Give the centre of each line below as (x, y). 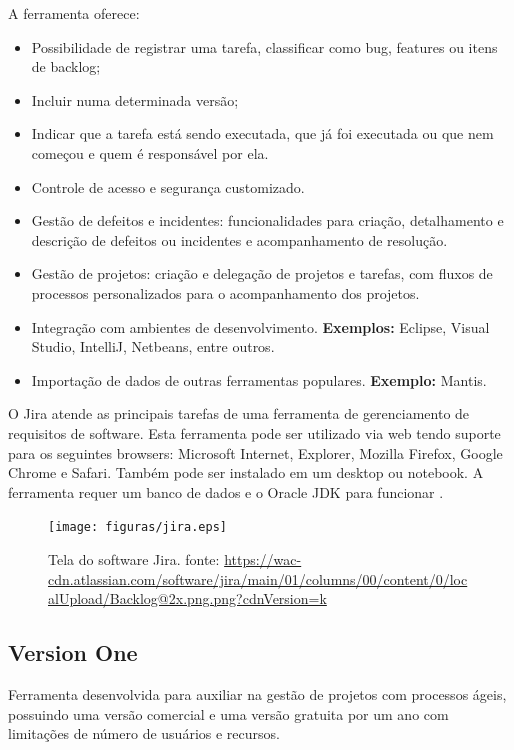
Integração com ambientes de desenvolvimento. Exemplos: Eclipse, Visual (260, 326)
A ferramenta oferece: (74, 13)
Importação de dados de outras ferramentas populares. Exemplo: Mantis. (259, 379)
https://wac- (263, 558)
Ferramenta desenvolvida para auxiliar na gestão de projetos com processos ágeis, (257, 693)
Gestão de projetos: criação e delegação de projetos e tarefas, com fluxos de (262, 273)
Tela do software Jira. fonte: (134, 558)
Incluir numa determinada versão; (135, 99)
